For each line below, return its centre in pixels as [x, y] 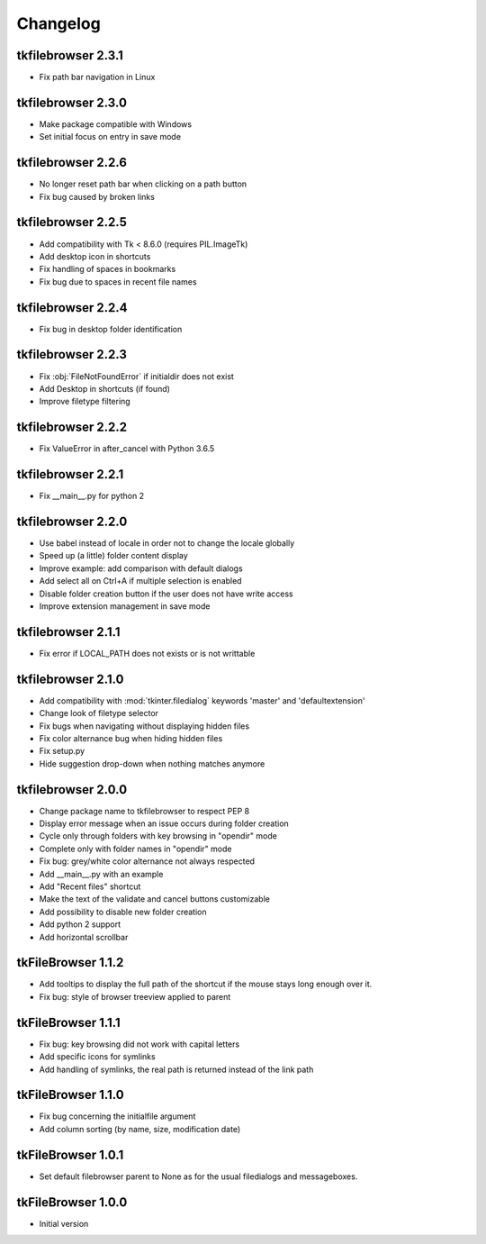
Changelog [58, 23]
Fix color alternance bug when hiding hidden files [131, 738]
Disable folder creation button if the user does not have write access [166, 594]
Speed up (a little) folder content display [113, 556]
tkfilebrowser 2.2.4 [72, 308]
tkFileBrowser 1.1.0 [71, 1095]
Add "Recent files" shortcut [90, 886]
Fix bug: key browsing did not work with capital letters [139, 1044]
